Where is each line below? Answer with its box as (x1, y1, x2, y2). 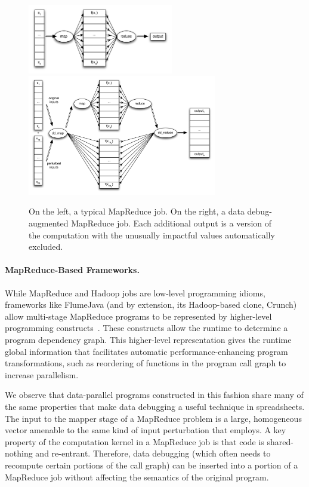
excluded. (29, 240, 63, 253)
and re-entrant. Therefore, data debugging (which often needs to (35, 447, 271, 460)
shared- (267, 435, 293, 448)
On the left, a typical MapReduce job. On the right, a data (29, 205, 245, 218)
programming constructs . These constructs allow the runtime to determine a (5, 321, 288, 334)
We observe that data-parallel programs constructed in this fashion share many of (5, 388, 304, 401)
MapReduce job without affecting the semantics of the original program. (5, 470, 269, 483)
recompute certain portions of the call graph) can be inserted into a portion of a (5, 458, 298, 471)
